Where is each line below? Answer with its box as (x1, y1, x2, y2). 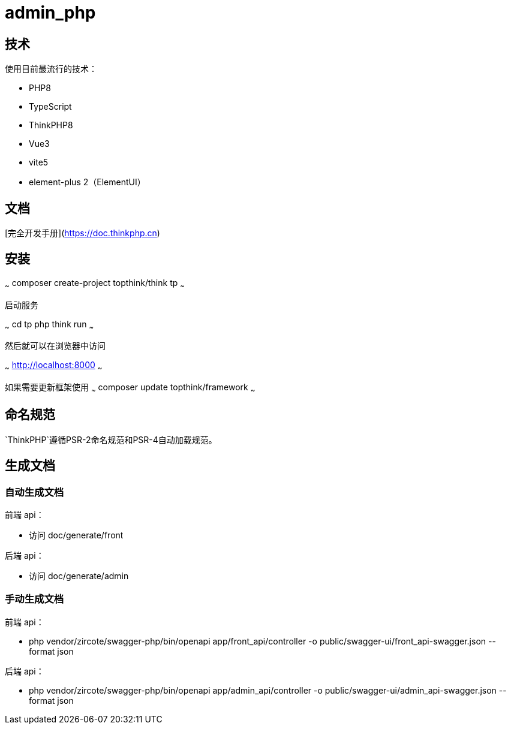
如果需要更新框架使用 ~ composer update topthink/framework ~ (5, 382, 256, 395)
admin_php (5, 2, 96, 23)
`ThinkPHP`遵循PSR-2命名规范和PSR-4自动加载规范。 (5, 434, 217, 445)
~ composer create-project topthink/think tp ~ (5, 277, 185, 290)
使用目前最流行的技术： (5, 64, 97, 74)
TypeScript (29, 101, 72, 112)
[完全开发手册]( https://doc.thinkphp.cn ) (5, 228, 160, 239)
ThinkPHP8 (29, 120, 73, 131)
